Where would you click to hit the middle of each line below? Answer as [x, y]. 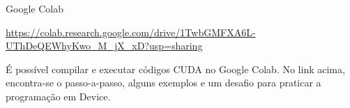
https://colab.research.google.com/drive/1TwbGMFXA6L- [131, 32]
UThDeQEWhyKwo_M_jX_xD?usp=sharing [104, 46]
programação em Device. [58, 96]
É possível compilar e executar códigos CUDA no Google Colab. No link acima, [175, 69]
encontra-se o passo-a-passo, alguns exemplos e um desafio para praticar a [163, 83]
